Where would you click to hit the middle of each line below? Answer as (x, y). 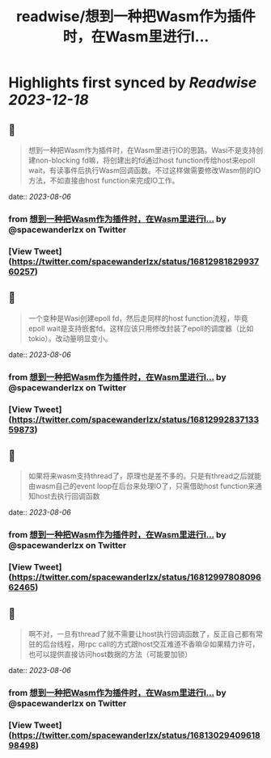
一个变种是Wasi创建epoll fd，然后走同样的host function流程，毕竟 (138, 318)
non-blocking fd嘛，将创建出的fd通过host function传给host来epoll (145, 160)
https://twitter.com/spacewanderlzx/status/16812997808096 (136, 577)
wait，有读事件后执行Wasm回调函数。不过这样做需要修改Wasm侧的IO (144, 170)
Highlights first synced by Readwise (133, 83)
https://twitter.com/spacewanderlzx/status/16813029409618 (136, 735)
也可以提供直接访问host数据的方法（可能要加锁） (110, 654)
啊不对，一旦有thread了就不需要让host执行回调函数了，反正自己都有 (142, 634)
